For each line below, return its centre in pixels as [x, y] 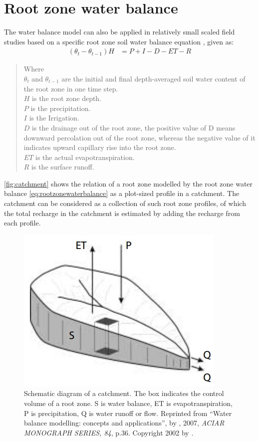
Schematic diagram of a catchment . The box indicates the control [124, 393]
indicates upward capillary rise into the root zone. [100, 147]
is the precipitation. [61, 108]
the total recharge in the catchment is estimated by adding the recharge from [122, 213]
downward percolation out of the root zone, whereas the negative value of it [139, 137]
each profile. [22, 223]
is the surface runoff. [63, 167]
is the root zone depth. [67, 98]
